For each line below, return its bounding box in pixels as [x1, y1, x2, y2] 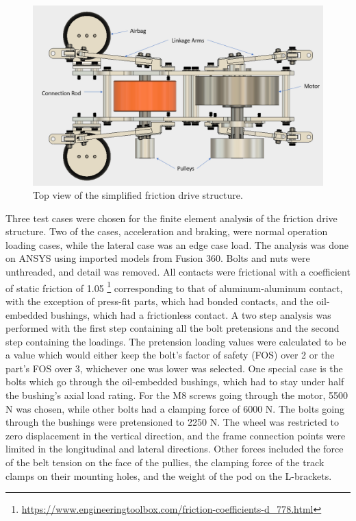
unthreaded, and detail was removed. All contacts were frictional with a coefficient [5, 265, 351, 279]
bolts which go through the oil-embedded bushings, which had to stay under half [5, 374, 344, 389]
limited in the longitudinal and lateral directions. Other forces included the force [5, 441, 344, 456]
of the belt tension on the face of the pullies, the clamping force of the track [5, 455, 325, 470]
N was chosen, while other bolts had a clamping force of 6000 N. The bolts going [5, 401, 345, 415]
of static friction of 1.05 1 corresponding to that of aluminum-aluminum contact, [5, 278, 343, 295]
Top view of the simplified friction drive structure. [33, 188, 243, 202]
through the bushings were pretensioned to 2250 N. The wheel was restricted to [5, 415, 340, 429]
